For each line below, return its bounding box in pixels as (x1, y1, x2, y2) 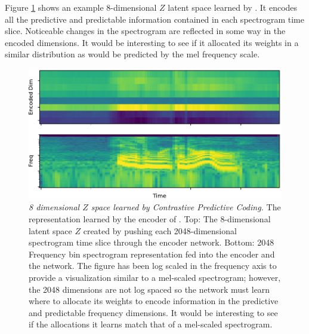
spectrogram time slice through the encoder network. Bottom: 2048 (29, 236, 274, 249)
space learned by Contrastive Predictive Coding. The (91, 201, 281, 213)
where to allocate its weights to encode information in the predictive (29, 295, 279, 307)
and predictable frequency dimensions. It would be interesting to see (29, 306, 278, 318)
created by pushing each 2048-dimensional (83, 224, 237, 237)
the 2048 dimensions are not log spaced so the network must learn (29, 283, 270, 295)
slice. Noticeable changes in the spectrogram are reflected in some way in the (5, 24, 286, 37)
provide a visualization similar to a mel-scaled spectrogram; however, (29, 271, 281, 283)
